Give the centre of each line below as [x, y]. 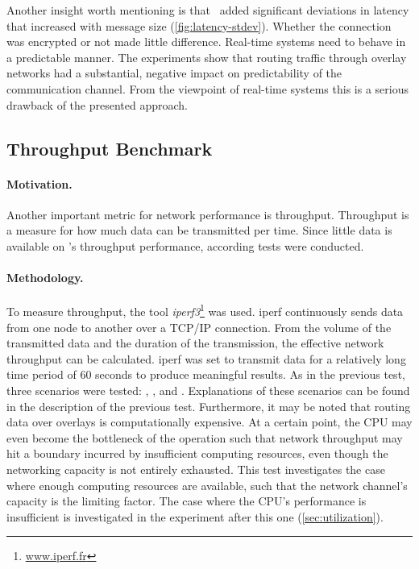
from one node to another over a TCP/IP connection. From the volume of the [199, 327]
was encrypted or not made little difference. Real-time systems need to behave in [206, 42]
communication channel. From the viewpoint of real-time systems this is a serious [207, 88]
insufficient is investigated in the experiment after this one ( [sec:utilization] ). [195, 516]
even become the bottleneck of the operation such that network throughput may [205, 437]
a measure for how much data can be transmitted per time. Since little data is [199, 230]
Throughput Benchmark [110, 148]
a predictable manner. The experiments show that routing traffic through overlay [207, 57]
